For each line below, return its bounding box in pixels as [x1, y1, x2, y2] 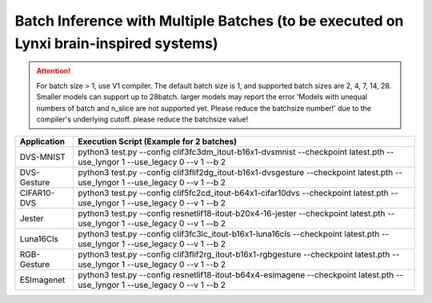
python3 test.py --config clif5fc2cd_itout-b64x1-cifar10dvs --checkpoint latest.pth [77, 188, 389, 199]
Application [19, 136, 66, 147]
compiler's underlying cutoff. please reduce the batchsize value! [36, 114, 249, 124]
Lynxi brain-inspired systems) [14, 34, 219, 52]
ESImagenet [19, 274, 66, 285]
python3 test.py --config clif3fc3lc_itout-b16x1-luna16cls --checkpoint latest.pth [77, 229, 380, 240]
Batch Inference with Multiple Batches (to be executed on [14, 12, 404, 30]
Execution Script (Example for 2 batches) [77, 136, 238, 147]
